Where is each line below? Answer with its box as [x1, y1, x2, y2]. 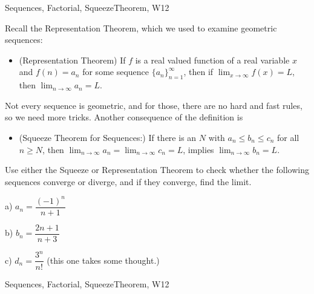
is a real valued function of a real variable [135, 53, 290, 66]
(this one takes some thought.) [47, 253, 160, 266]
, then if [183, 65, 214, 78]
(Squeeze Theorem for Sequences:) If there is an [19, 131, 197, 143]
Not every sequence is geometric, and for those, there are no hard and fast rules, [5, 99, 303, 111]
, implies [183, 143, 214, 155]
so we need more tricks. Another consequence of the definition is [5, 111, 243, 123]
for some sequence [82, 65, 149, 78]
